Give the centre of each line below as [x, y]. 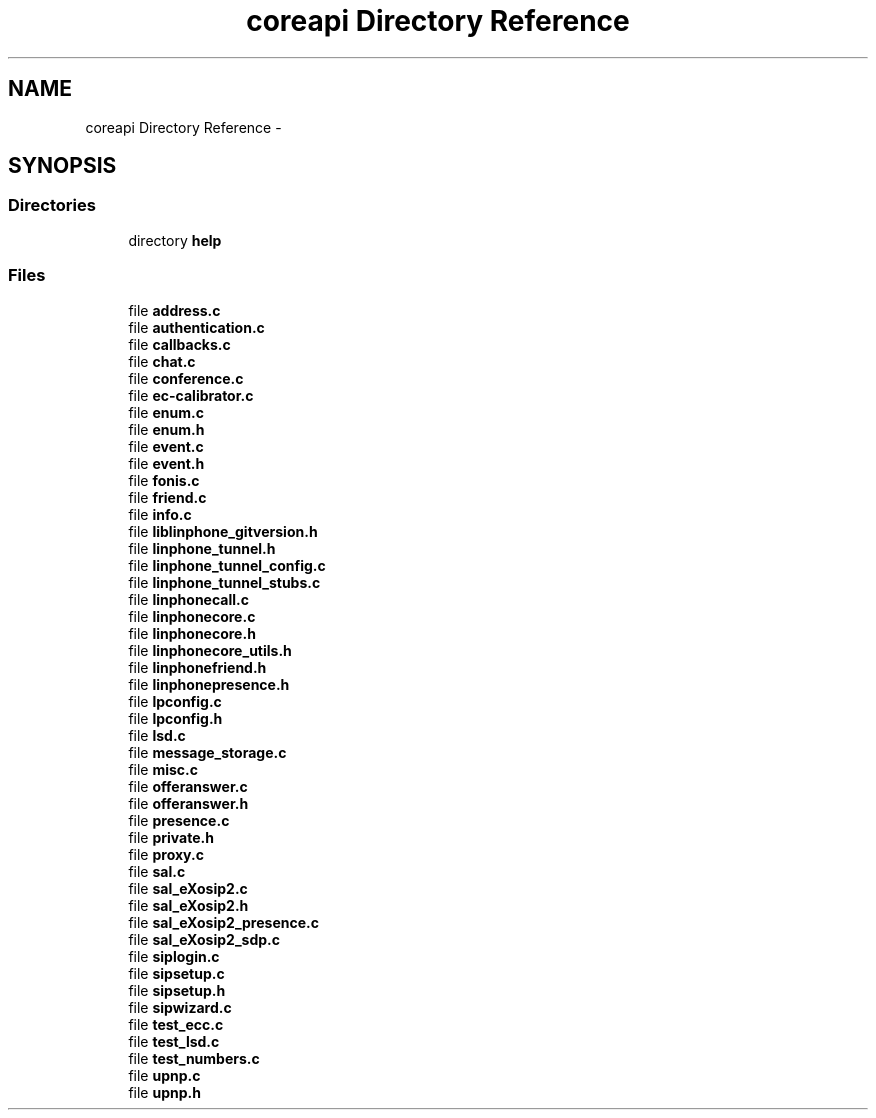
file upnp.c [164, 1075]
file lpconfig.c [175, 701]
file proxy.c [166, 854]
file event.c [166, 446]
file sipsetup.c [176, 973]
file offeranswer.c [188, 786]
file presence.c [179, 820]
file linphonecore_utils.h [210, 650]
